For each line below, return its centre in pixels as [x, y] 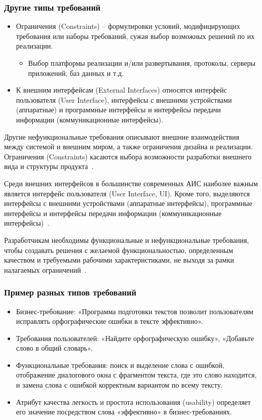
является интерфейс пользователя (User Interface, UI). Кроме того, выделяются [127, 193]
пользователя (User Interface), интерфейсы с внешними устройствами [124, 99]
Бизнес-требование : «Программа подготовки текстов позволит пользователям [135, 311]
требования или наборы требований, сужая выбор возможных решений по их [135, 36]
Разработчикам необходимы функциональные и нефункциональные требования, [127, 240]
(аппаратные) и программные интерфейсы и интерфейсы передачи [118, 110]
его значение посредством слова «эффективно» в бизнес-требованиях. [124, 412]
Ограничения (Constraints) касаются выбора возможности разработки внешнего [128, 156]
